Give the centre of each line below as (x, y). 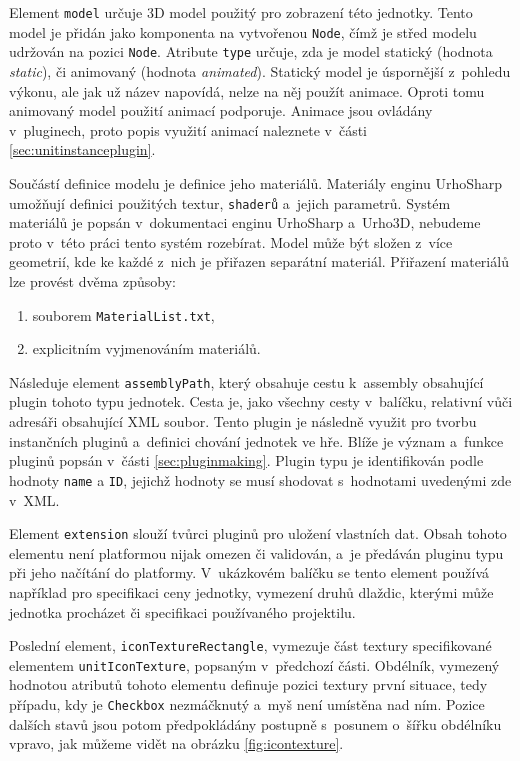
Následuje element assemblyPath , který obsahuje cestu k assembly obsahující (246, 381)
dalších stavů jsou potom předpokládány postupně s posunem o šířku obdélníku (255, 723)
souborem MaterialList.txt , (123, 314)
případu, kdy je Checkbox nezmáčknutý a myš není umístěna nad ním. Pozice (247, 704)
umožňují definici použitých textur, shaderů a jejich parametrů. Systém (230, 202)
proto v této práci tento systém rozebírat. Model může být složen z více (231, 241)
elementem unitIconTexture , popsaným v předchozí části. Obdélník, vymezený (254, 664)
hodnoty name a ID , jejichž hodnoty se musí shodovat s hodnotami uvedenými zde (260, 479)
